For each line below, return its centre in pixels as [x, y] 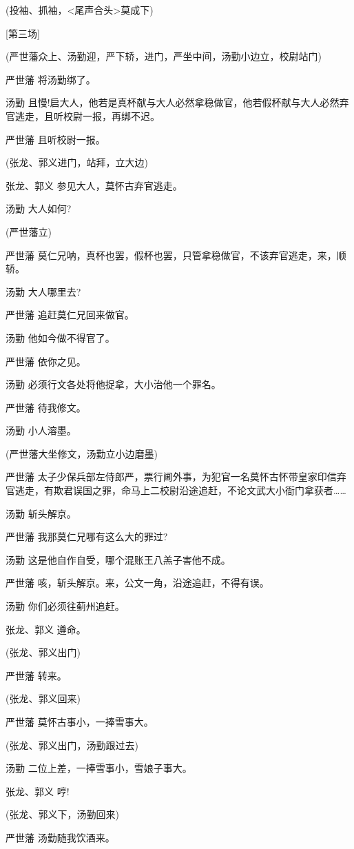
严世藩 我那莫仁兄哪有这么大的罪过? [87, 536]
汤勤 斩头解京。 [41, 513]
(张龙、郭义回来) [43, 698]
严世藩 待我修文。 [46, 407]
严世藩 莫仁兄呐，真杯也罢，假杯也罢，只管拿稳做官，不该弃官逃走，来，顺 [176, 255]
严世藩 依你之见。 [46, 361]
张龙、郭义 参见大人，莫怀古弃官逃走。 [94, 185]
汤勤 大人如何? [39, 208]
